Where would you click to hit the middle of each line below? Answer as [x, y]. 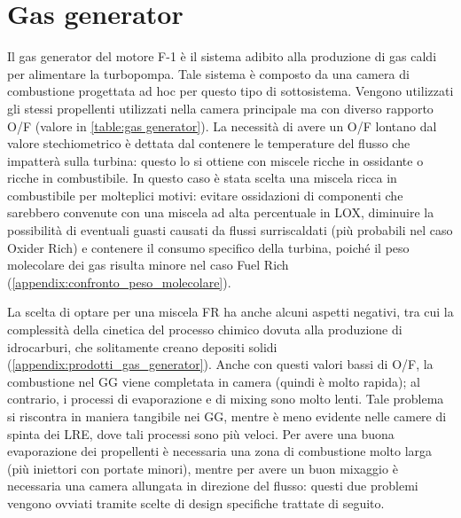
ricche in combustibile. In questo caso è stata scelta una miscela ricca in [202, 178]
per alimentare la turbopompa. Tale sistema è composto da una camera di [208, 73]
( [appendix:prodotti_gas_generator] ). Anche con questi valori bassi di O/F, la [220, 364]
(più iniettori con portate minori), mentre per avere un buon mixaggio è [203, 468]
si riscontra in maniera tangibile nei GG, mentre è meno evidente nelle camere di [227, 416]
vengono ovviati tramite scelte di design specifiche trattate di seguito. [196, 502]
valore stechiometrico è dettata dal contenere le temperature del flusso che [209, 143]
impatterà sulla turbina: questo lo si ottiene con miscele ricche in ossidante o [215, 160]
